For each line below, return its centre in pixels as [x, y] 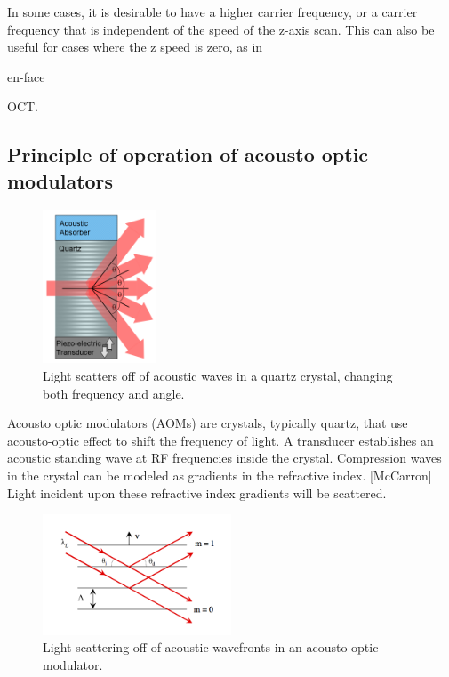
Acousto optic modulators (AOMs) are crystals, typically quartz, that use [208, 423]
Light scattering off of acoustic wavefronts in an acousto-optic [211, 647]
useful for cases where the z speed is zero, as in [135, 47]
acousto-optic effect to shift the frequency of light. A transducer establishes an [220, 440]
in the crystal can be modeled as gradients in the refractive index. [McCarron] [220, 475]
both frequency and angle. [114, 393]
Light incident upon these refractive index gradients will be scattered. [197, 492]
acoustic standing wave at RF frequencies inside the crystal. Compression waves [224, 458]
